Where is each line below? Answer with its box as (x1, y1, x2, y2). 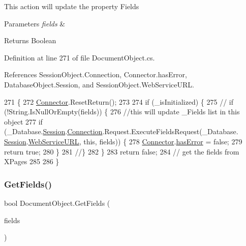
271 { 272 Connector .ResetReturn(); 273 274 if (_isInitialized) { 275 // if (4, 96, 233, 107)
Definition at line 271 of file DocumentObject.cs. (4, 52, 155, 63)
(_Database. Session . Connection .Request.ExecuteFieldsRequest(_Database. (4, 126, 238, 137)
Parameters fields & (4, 18, 66, 28)
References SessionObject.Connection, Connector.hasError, (4, 69, 187, 80)
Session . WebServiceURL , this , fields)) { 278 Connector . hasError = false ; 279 (4, 136, 242, 146)
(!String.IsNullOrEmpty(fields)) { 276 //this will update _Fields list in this (4, 106, 240, 117)
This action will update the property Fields (4, 1, 139, 11)
